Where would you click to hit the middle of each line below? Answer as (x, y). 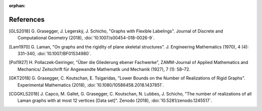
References (27, 19)
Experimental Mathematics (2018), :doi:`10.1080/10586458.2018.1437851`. (91, 85)
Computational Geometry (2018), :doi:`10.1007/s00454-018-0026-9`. (86, 38)
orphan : (17, 6)
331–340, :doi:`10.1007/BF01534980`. (55, 54)
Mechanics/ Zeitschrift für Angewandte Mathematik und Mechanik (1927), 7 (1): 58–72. (104, 69)
